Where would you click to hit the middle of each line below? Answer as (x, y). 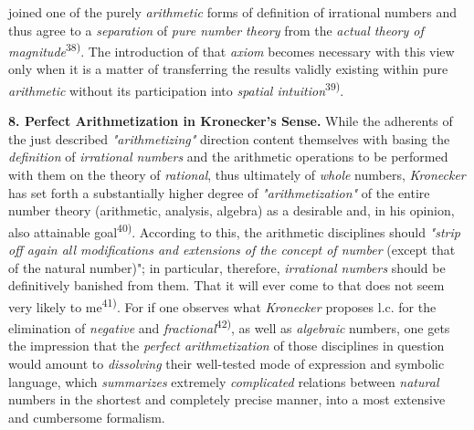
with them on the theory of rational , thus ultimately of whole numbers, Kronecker (237, 175)
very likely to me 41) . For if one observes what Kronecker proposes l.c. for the (222, 305)
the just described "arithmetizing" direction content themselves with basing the (229, 138)
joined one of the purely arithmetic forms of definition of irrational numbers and (233, 12)
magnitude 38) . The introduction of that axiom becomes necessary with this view (232, 50)
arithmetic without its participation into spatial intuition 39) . (176, 89)
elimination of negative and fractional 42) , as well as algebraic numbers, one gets (229, 326)
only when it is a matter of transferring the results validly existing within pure (228, 69)
